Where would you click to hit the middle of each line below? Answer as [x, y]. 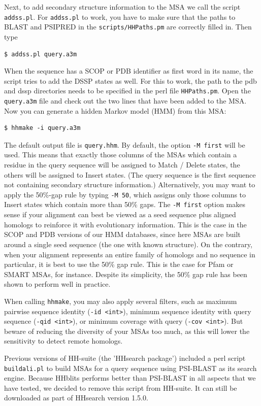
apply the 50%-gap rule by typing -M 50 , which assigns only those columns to [125, 194]
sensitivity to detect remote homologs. [63, 341]
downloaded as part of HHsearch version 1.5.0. [76, 398]
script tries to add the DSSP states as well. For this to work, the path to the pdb [130, 80]
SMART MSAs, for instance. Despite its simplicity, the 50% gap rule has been [126, 274]
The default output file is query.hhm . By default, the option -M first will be [125, 144]
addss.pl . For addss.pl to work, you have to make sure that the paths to [120, 16]
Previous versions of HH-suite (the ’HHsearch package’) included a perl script [125, 358]
